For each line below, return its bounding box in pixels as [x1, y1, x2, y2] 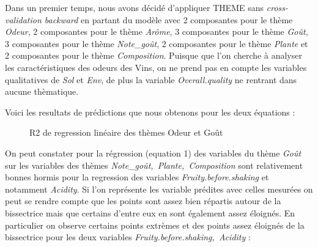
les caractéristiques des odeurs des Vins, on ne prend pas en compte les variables [5, 61, 307, 73]
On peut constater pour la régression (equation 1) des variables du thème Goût [5, 146, 301, 159]
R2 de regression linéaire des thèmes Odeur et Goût [29, 126, 223, 139]
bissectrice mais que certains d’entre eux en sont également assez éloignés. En [5, 206, 295, 219]
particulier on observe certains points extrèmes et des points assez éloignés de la [5, 218, 305, 231]
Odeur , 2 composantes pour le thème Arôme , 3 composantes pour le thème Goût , [5, 25, 308, 38]
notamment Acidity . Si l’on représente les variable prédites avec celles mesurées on [5, 182, 313, 195]
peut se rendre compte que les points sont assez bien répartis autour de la [5, 194, 281, 207]
